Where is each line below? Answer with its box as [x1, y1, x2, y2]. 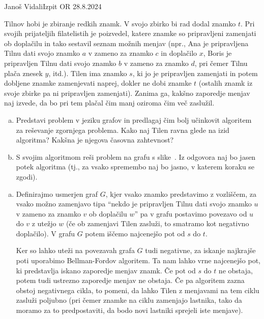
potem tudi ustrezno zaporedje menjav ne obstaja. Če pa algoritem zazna [16, 275, 245, 286]
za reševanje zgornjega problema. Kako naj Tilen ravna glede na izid [16, 124, 229, 135]
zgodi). [16, 171, 38, 182]
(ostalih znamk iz [198, 78, 253, 88]
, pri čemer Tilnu [194, 57, 248, 68]
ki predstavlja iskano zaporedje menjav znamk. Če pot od [16, 265, 196, 275]
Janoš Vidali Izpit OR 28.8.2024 [4, 1, 102, 11]
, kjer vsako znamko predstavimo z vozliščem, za [105, 188, 256, 199]
